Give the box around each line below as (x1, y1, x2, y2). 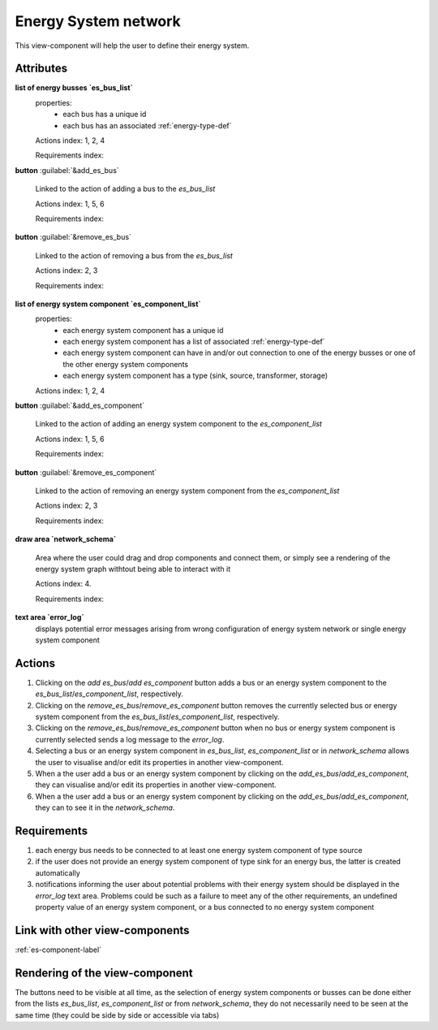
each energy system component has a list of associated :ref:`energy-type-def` (62, 337, 325, 347)
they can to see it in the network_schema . (35, 803, 175, 812)
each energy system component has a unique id (62, 325, 224, 335)
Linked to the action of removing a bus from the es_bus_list (35, 250, 233, 260)
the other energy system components (62, 359, 189, 369)
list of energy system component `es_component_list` (15, 299, 202, 309)
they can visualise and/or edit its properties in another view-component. (35, 780, 277, 790)
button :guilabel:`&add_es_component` (15, 400, 145, 410)
